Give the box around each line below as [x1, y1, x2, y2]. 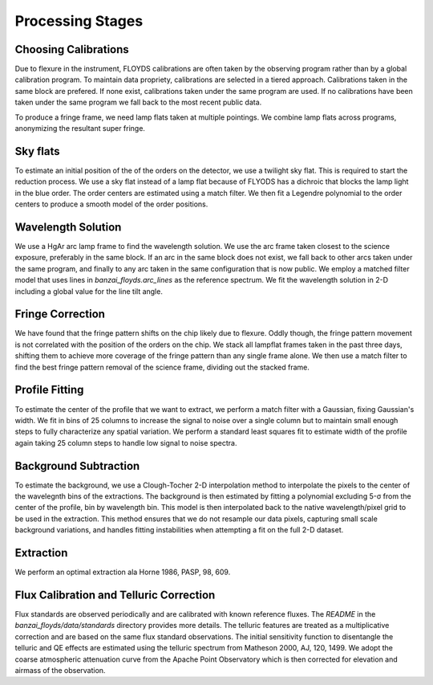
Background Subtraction [14, 459, 140, 473]
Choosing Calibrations [14, 43, 130, 56]
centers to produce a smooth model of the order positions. [14, 199, 208, 209]
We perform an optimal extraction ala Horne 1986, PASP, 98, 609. [14, 567, 231, 577]
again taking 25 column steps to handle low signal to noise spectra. [14, 438, 237, 447]
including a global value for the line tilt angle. [14, 286, 164, 296]
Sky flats [14, 145, 60, 158]
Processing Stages [14, 12, 144, 30]
